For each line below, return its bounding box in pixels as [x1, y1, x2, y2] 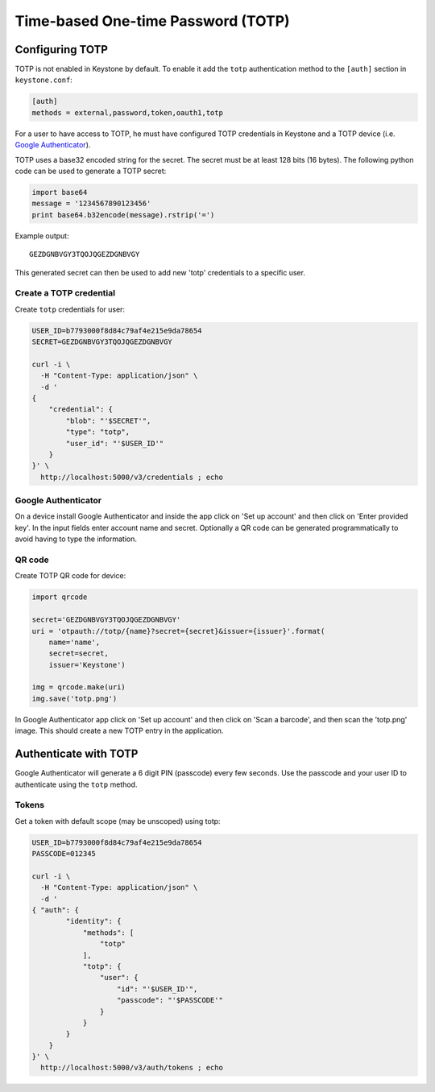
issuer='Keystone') [48, 660, 126, 669]
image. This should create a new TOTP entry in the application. [14, 726, 224, 736]
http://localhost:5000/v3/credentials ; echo [40, 472, 223, 482]
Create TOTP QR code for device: [14, 571, 126, 581]
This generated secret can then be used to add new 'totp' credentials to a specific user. [14, 267, 306, 277]
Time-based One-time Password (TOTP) [14, 12, 290, 30]
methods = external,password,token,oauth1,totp [31, 108, 223, 117]
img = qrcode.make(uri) [31, 683, 126, 692]
